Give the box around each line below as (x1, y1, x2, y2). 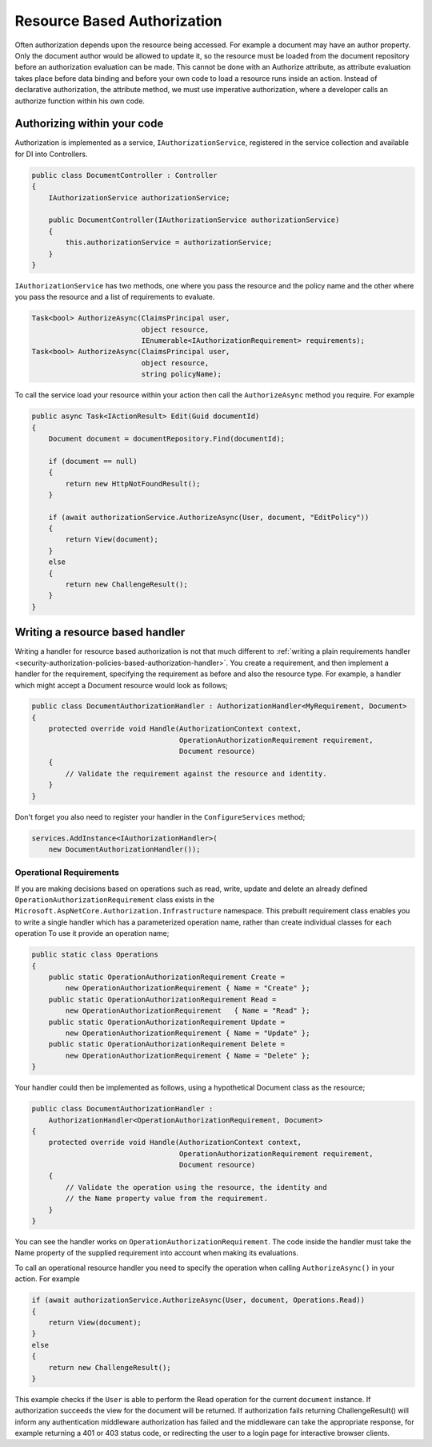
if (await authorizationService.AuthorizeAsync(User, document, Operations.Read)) (31, 1296, 366, 1305)
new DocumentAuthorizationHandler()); (48, 844, 201, 853)
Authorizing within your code (14, 117, 164, 131)
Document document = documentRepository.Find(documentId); (48, 433, 286, 443)
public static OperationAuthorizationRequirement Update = (48, 1018, 286, 1026)
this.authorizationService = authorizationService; (65, 238, 273, 248)
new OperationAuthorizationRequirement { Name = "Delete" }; (65, 1050, 310, 1060)
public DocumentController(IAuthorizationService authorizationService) (48, 216, 340, 224)
